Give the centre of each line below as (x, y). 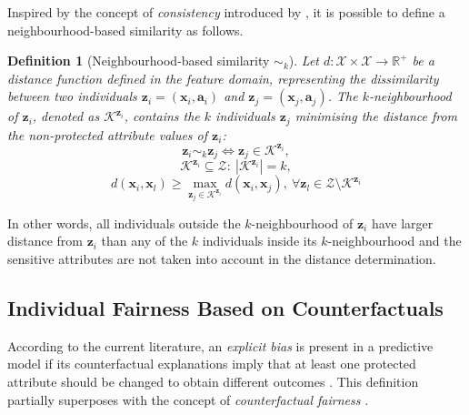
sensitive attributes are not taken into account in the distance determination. (222, 258)
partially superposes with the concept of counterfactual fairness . (188, 399)
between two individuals (72, 96)
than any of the (145, 241)
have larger (402, 223)
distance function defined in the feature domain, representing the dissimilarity (223, 78)
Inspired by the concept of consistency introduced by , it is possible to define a (226, 12)
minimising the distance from (376, 116)
